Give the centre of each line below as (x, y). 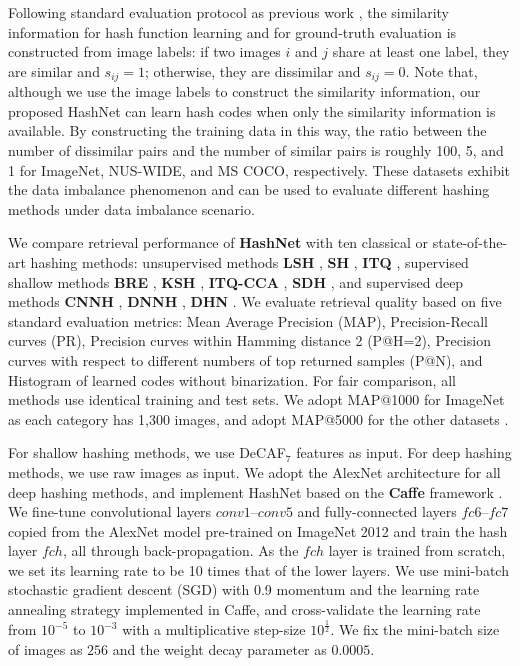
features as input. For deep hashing (404, 452)
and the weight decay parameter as (219, 648)
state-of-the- (470, 242)
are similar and (54, 70)
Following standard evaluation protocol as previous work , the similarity (228, 12)
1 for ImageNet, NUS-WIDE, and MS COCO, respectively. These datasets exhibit (259, 169)
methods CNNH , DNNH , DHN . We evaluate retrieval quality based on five (255, 301)
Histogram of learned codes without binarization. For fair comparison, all (232, 379)
